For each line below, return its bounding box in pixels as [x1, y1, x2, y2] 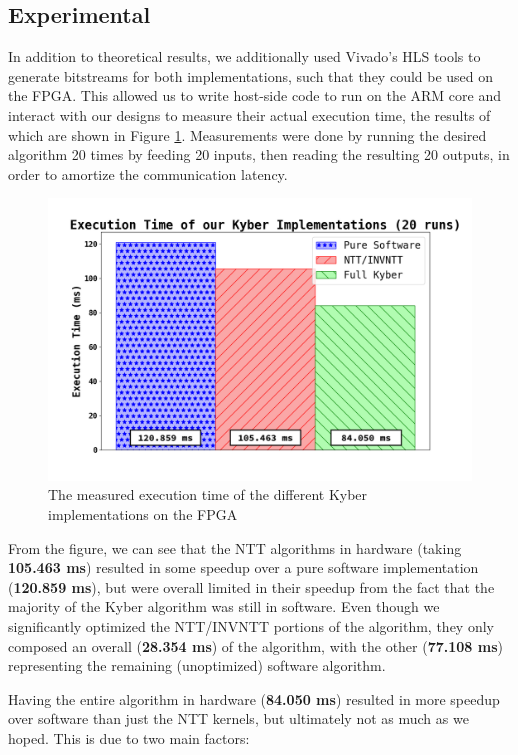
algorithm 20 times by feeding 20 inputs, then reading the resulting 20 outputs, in [8, 144, 510, 165]
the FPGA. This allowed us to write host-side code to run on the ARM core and [8, 85, 502, 106]
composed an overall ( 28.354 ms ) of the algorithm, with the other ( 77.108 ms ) [8, 635, 503, 656]
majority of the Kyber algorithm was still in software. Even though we [8, 596, 440, 617]
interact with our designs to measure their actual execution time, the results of [8, 104, 491, 125]
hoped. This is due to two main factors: [8, 727, 250, 748]
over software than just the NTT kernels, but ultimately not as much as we [8, 708, 469, 729]
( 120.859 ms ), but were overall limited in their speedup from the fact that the [8, 576, 495, 597]
